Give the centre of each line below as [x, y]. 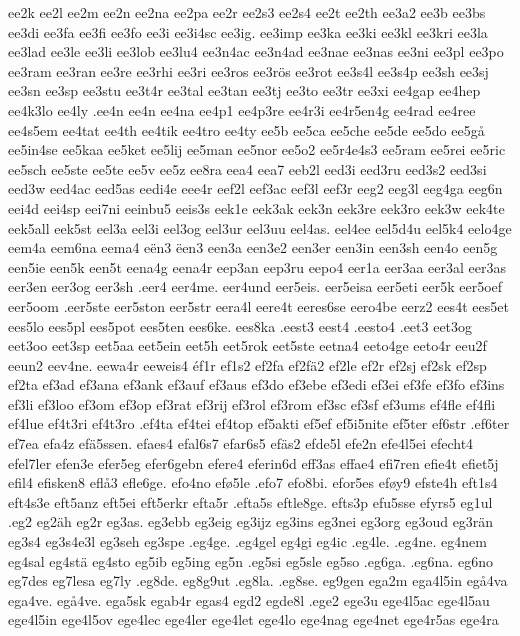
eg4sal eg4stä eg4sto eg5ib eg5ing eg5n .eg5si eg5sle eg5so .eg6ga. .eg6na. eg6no [250, 560]
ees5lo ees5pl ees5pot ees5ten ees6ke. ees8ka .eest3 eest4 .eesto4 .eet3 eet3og [240, 325]
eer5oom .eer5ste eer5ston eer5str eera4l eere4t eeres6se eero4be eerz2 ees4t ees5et [258, 305]
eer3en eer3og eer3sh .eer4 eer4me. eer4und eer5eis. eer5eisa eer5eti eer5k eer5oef [255, 286]
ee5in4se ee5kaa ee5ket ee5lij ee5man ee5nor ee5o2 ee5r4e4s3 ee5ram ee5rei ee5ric [257, 149]
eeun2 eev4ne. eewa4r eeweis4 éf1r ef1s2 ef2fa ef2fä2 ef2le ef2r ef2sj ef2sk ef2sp [247, 364]
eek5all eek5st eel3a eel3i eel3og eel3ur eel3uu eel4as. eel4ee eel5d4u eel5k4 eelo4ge [260, 227]
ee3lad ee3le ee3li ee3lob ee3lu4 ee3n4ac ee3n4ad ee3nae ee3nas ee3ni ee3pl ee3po [256, 51]
